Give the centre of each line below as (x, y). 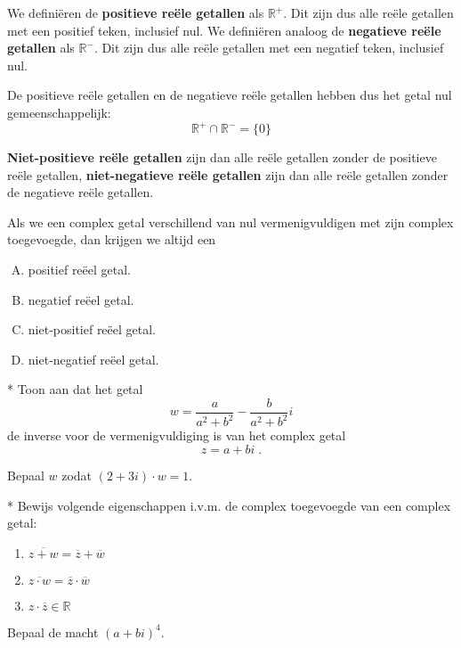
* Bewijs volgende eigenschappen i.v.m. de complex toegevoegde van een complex (229, 505)
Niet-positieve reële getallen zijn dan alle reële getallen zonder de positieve (222, 157)
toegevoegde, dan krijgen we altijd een (112, 239)
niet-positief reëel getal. (92, 329)
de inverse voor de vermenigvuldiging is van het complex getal (177, 435)
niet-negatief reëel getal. (93, 359)
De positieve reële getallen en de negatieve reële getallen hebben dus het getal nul (230, 95)
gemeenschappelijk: (59, 112)
